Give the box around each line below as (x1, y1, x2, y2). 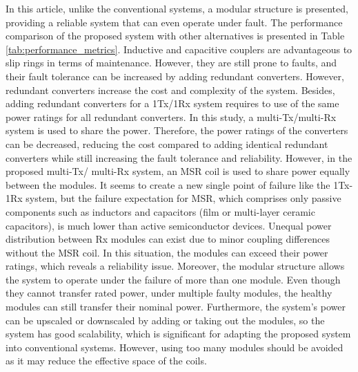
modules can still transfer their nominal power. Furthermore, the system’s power (6, 299, 346, 314)
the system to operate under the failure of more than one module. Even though (6, 272, 341, 286)
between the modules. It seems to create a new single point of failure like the (6, 177, 330, 192)
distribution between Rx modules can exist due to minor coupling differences (6, 232, 330, 246)
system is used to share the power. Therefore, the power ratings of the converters (6, 123, 348, 138)
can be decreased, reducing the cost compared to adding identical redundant (6, 136, 328, 151)
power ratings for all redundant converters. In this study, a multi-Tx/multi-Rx (6, 109, 337, 124)
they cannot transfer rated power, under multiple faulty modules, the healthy (6, 286, 332, 300)
